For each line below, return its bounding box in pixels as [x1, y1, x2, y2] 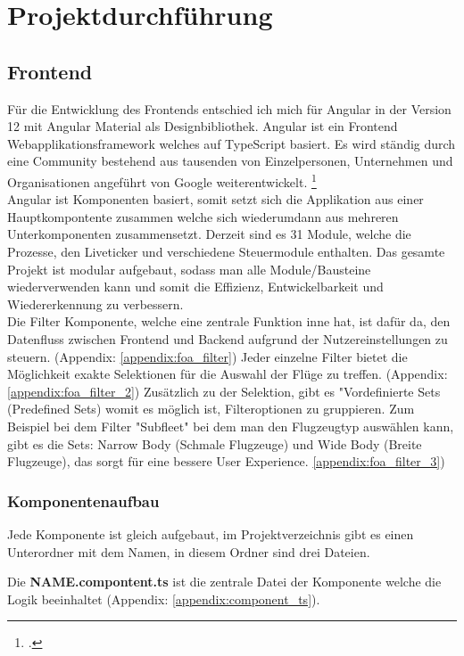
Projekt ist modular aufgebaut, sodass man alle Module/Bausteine [7, 259, 371, 278]
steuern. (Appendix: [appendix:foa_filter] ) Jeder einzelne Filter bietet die [7, 347, 408, 365]
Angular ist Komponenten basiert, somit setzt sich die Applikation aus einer [7, 190, 424, 209]
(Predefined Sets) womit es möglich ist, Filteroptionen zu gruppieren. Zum [7, 399, 415, 418]
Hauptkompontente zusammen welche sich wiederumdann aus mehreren [7, 207, 399, 225]
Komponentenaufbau [7, 489, 160, 512]
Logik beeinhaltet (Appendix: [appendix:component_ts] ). [7, 589, 320, 608]
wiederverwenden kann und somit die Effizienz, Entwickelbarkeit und [7, 277, 384, 296]
